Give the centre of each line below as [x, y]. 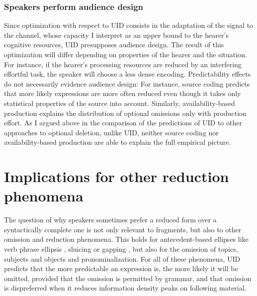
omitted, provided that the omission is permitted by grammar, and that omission [128, 278]
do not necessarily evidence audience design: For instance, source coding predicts [127, 83]
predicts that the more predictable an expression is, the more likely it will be [121, 268]
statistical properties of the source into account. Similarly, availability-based [120, 103]
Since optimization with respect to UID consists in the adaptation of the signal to [129, 25]
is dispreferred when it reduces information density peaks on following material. [125, 288]
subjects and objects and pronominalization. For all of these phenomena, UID [122, 258]
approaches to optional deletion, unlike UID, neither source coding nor [111, 132]
